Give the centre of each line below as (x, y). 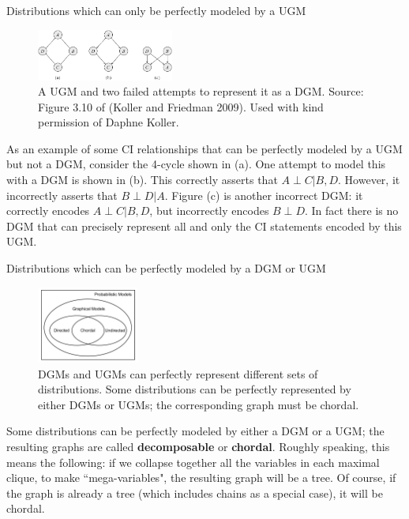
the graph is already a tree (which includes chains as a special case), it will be (195, 493)
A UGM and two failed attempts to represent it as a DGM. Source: (201, 91)
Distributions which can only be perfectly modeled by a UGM (156, 10)
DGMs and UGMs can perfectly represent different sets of (178, 373)
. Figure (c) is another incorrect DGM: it (264, 195)
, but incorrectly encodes (209, 211)
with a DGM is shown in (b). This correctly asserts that (142, 180)
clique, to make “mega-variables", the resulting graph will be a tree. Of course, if (201, 478)
